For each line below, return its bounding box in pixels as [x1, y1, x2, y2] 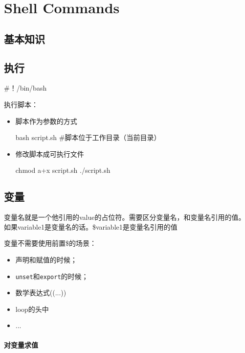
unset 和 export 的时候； [15, 271, 89, 281]
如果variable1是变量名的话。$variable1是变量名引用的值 [4, 221, 178, 232]
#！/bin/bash [4, 83, 47, 93]
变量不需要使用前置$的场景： [4, 238, 96, 248]
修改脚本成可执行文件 [15, 148, 84, 159]
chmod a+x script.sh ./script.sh [15, 165, 111, 175]
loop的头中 [15, 304, 49, 314]
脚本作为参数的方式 [15, 116, 77, 126]
